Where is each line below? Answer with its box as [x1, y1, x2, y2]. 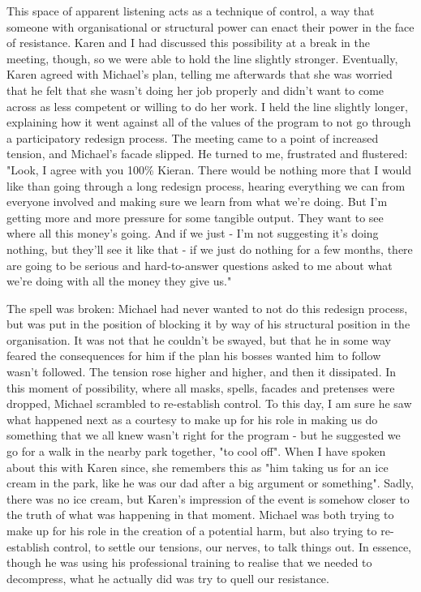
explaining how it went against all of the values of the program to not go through [6, 114, 411, 131]
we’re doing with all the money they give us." [6, 272, 232, 290]
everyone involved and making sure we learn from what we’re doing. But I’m [6, 193, 388, 210]
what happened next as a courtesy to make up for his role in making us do [6, 410, 378, 427]
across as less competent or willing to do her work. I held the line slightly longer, [6, 97, 408, 114]
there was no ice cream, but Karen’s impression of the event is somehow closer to [6, 490, 410, 507]
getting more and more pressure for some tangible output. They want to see [6, 208, 384, 225]
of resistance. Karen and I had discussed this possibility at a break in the [6, 34, 370, 51]
